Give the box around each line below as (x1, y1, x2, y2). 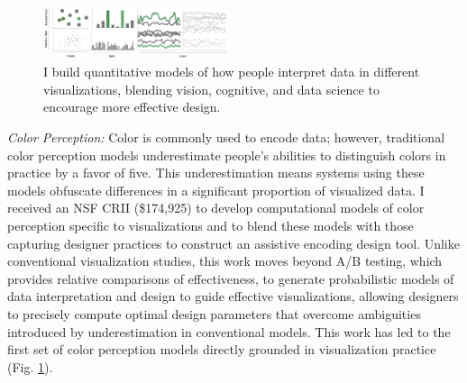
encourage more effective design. (43, 97, 221, 116)
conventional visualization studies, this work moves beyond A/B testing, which (7, 251, 443, 270)
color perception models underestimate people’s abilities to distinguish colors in (7, 145, 446, 164)
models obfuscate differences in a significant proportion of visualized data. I (7, 180, 425, 199)
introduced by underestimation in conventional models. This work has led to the (7, 322, 451, 341)
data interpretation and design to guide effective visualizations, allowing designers (7, 287, 459, 305)
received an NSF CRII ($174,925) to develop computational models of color (7, 198, 425, 217)
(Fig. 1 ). (7, 357, 53, 376)
